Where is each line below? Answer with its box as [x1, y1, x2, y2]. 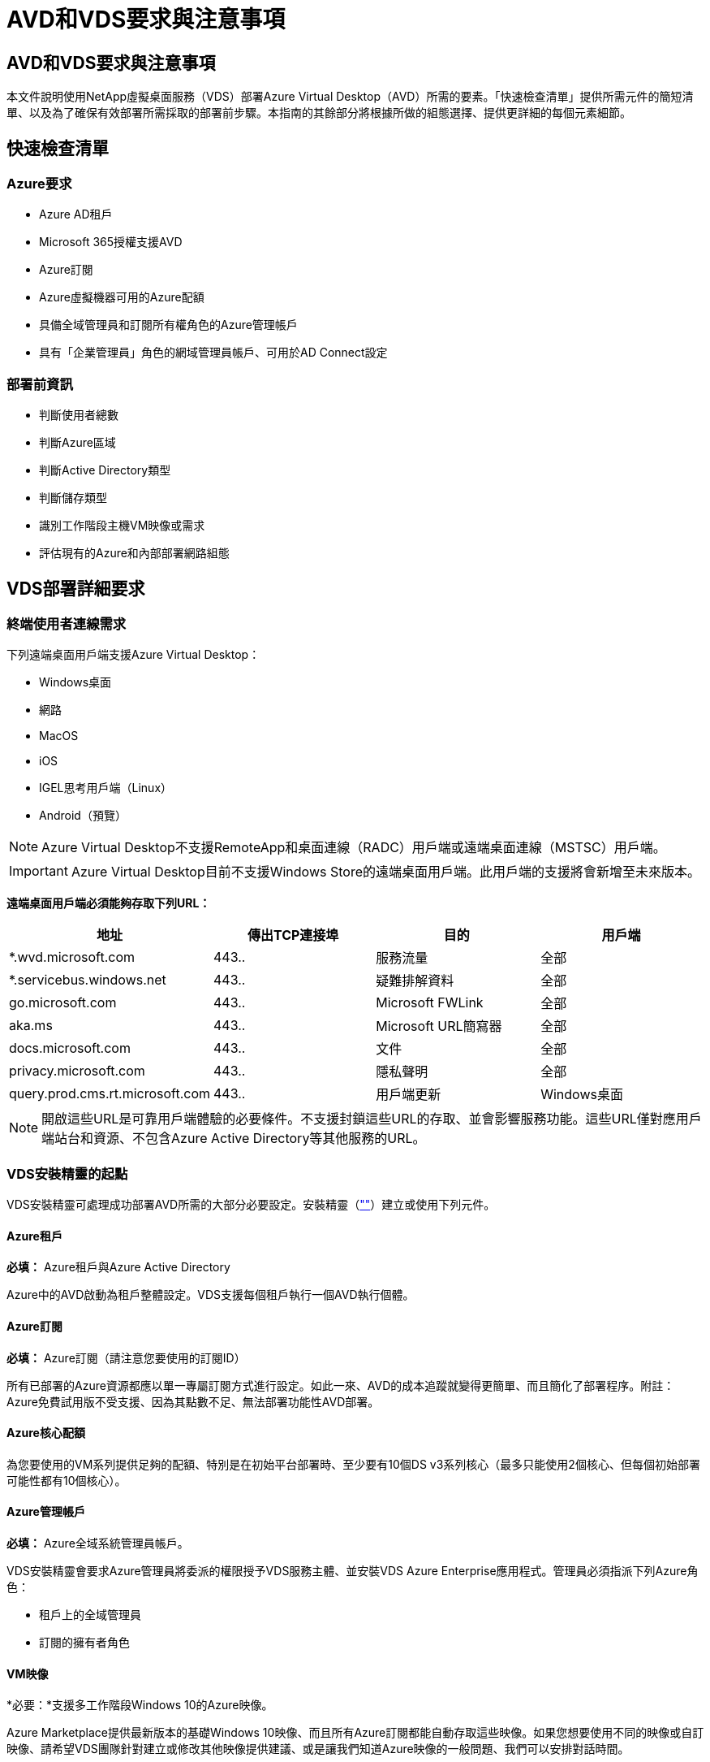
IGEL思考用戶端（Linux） [39, 781, 173, 795]
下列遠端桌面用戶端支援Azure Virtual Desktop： [6, 647, 260, 662]
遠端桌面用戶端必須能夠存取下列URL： [6, 896, 211, 911]
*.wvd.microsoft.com [9, 949, 136, 966]
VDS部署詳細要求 [6, 578, 145, 599]
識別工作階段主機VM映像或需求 [39, 518, 205, 533]
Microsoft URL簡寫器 [376, 1018, 502, 1035]
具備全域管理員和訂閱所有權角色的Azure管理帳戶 [39, 318, 298, 332]
